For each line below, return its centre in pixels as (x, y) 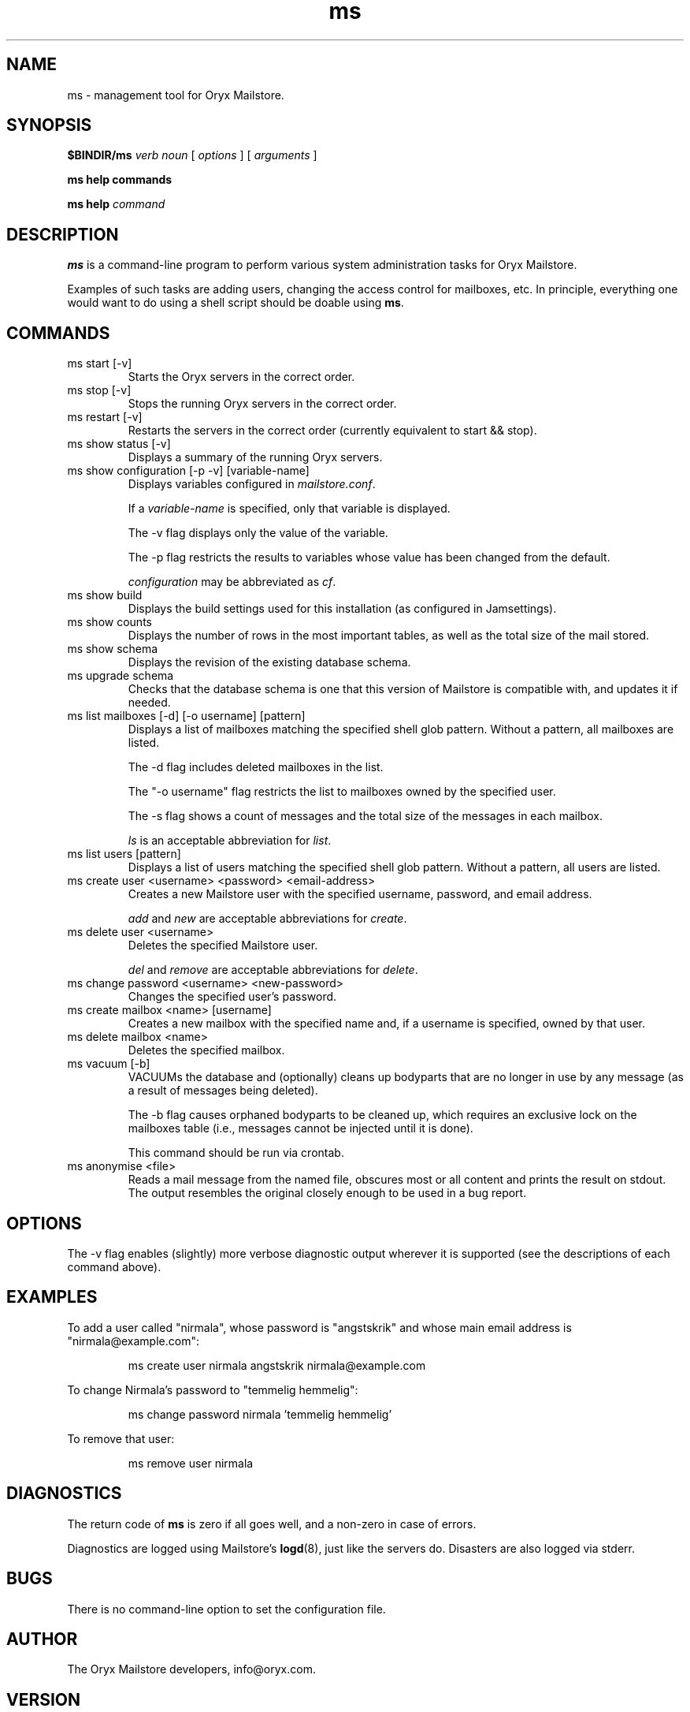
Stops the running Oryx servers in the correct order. (262, 404)
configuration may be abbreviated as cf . (232, 582)
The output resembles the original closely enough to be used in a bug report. (327, 1193)
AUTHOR (42, 1639)
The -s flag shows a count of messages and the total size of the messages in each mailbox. (365, 816)
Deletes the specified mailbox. (206, 1050)
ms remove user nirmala (191, 1463)
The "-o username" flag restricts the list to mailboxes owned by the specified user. (342, 792)
